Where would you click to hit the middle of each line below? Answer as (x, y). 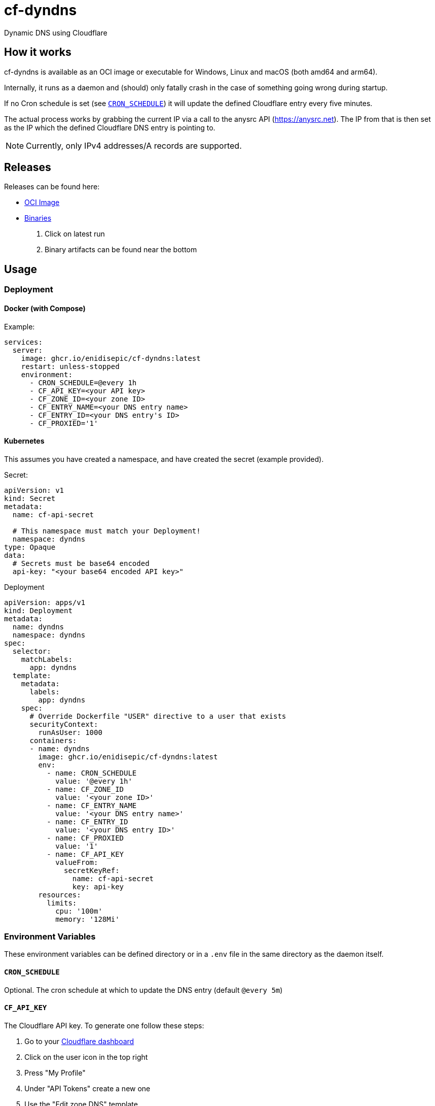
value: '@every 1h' (94, 781)
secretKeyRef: (92, 870)
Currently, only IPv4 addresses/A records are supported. (134, 145)
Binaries (38, 218)
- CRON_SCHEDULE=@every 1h (83, 382)
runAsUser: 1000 (70, 732)
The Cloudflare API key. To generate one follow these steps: (104, 1025)
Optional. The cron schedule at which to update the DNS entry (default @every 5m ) (143, 990)
